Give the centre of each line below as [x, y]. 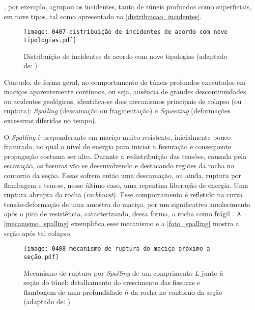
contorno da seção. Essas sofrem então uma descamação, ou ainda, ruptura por [123, 175]
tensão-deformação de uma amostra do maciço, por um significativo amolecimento [127, 204]
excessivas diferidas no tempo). [50, 120]
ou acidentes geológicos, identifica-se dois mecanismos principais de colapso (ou [123, 101]
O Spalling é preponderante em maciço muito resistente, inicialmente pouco [117, 137]
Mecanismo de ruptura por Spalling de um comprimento [108, 272]
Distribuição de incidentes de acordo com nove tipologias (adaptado [126, 56]
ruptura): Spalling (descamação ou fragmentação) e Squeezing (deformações [117, 111]
